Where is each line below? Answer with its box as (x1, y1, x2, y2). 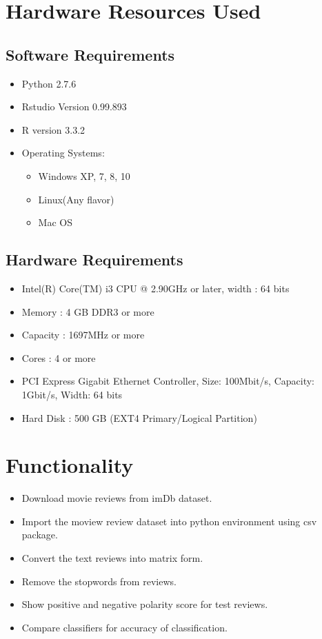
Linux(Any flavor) (38, 192, 114, 206)
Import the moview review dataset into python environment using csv (21, 514, 317, 528)
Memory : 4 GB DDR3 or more (21, 304, 154, 318)
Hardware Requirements (6, 249, 183, 270)
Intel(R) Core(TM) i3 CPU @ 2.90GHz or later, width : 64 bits (21, 281, 290, 295)
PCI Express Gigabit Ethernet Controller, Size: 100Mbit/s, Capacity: (21, 374, 315, 388)
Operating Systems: (21, 145, 105, 160)
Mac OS (38, 215, 72, 230)
